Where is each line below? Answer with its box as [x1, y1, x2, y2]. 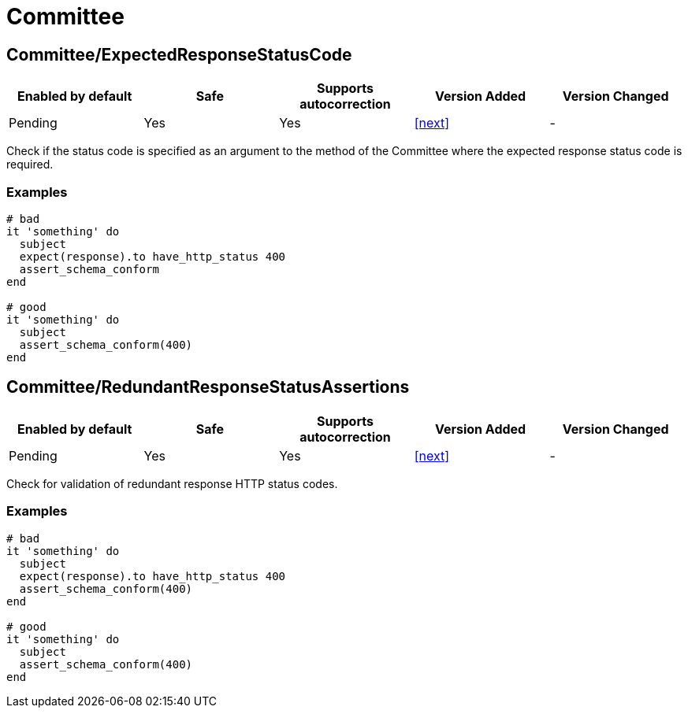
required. [6, 157, 54, 172]
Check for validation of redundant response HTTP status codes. [6, 476, 338, 490]
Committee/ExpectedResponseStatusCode [6, 44, 352, 65]
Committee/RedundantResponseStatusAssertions [6, 377, 410, 398]
